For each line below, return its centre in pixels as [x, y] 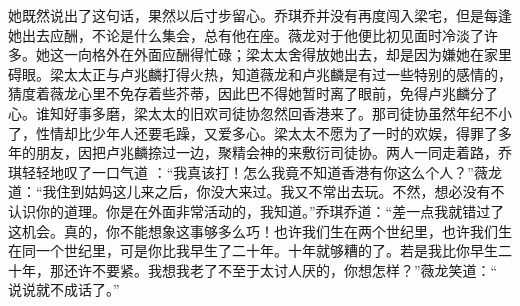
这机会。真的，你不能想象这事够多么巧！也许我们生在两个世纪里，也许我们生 [260, 230]
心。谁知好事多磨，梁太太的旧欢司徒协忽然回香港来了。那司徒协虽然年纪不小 [260, 112]
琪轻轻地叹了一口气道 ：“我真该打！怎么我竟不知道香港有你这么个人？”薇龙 [255, 171]
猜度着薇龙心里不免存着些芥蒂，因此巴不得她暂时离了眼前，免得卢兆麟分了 [253, 93]
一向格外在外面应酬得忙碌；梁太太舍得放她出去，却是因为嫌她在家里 [287, 54]
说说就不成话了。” [64, 289]
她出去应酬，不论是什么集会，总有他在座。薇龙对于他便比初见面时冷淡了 [246, 34]
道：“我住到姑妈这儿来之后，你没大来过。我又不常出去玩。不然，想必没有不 [256, 191]
